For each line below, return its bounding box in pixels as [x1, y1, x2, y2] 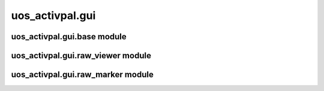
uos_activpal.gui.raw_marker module [11, 70, 154, 80]
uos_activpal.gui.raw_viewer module [11, 51, 151, 61]
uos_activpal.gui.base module [11, 32, 127, 42]
